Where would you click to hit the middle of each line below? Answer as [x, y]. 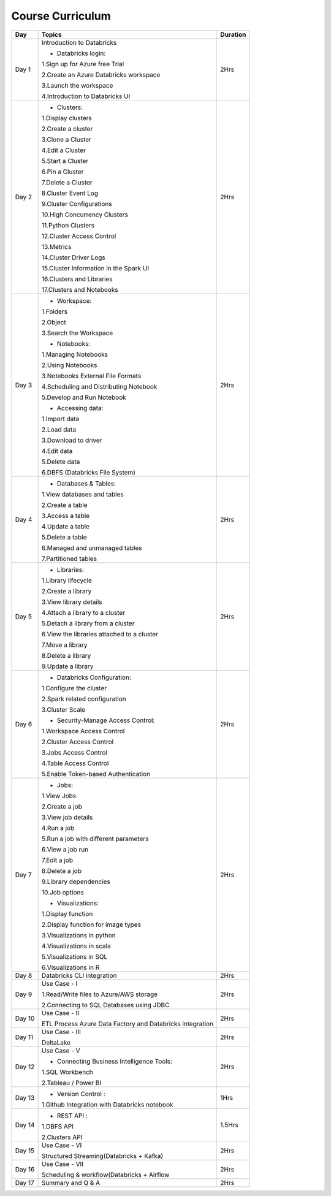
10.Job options [63, 892]
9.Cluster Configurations [77, 204]
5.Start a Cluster [65, 161]
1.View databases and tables [82, 494]
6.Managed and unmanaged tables [92, 547]
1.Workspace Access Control [83, 731]
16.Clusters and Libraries [77, 279]
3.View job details [67, 817]
